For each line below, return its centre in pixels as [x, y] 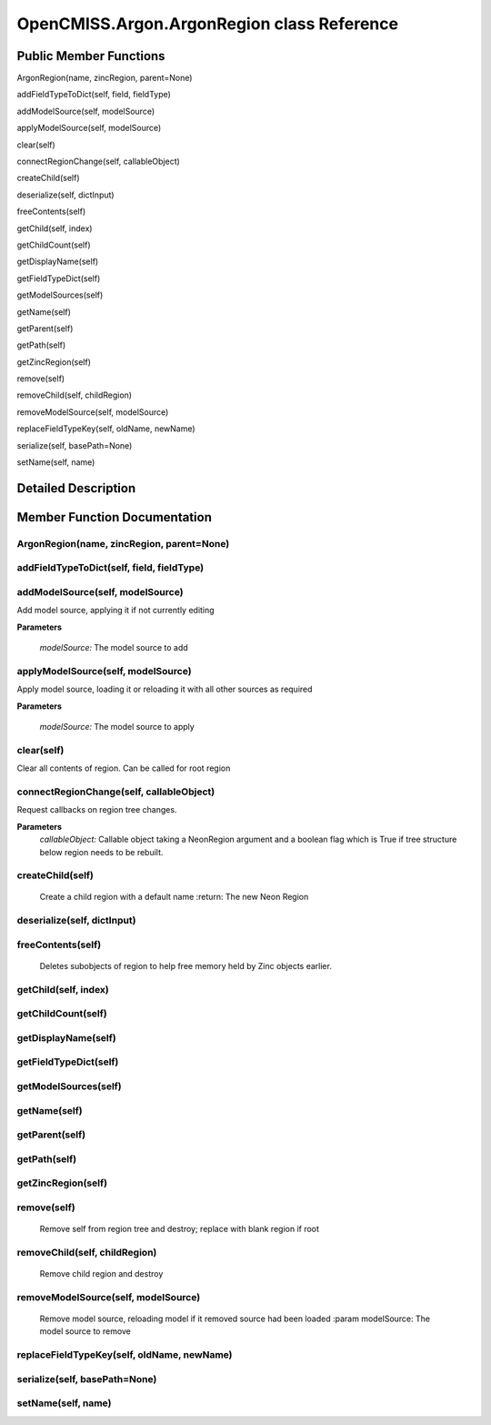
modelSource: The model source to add [114, 648]
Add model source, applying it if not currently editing [115, 611]
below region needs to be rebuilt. [101, 852]
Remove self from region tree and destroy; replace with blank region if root [180, 1228]
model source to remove [85, 1331]
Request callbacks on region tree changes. [97, 810]
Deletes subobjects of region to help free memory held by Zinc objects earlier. [185, 965]
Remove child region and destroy [101, 1273]
